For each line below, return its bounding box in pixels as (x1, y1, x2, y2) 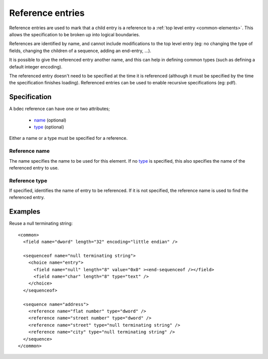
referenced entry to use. (9, 165, 59, 171)
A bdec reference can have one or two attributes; (9, 106, 110, 112)
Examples (9, 207, 41, 216)
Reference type (9, 177, 47, 184)
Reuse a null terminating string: (9, 221, 73, 227)
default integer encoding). (9, 63, 63, 69)
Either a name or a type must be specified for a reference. (9, 135, 128, 141)
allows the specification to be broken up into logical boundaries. (9, 31, 140, 37)
